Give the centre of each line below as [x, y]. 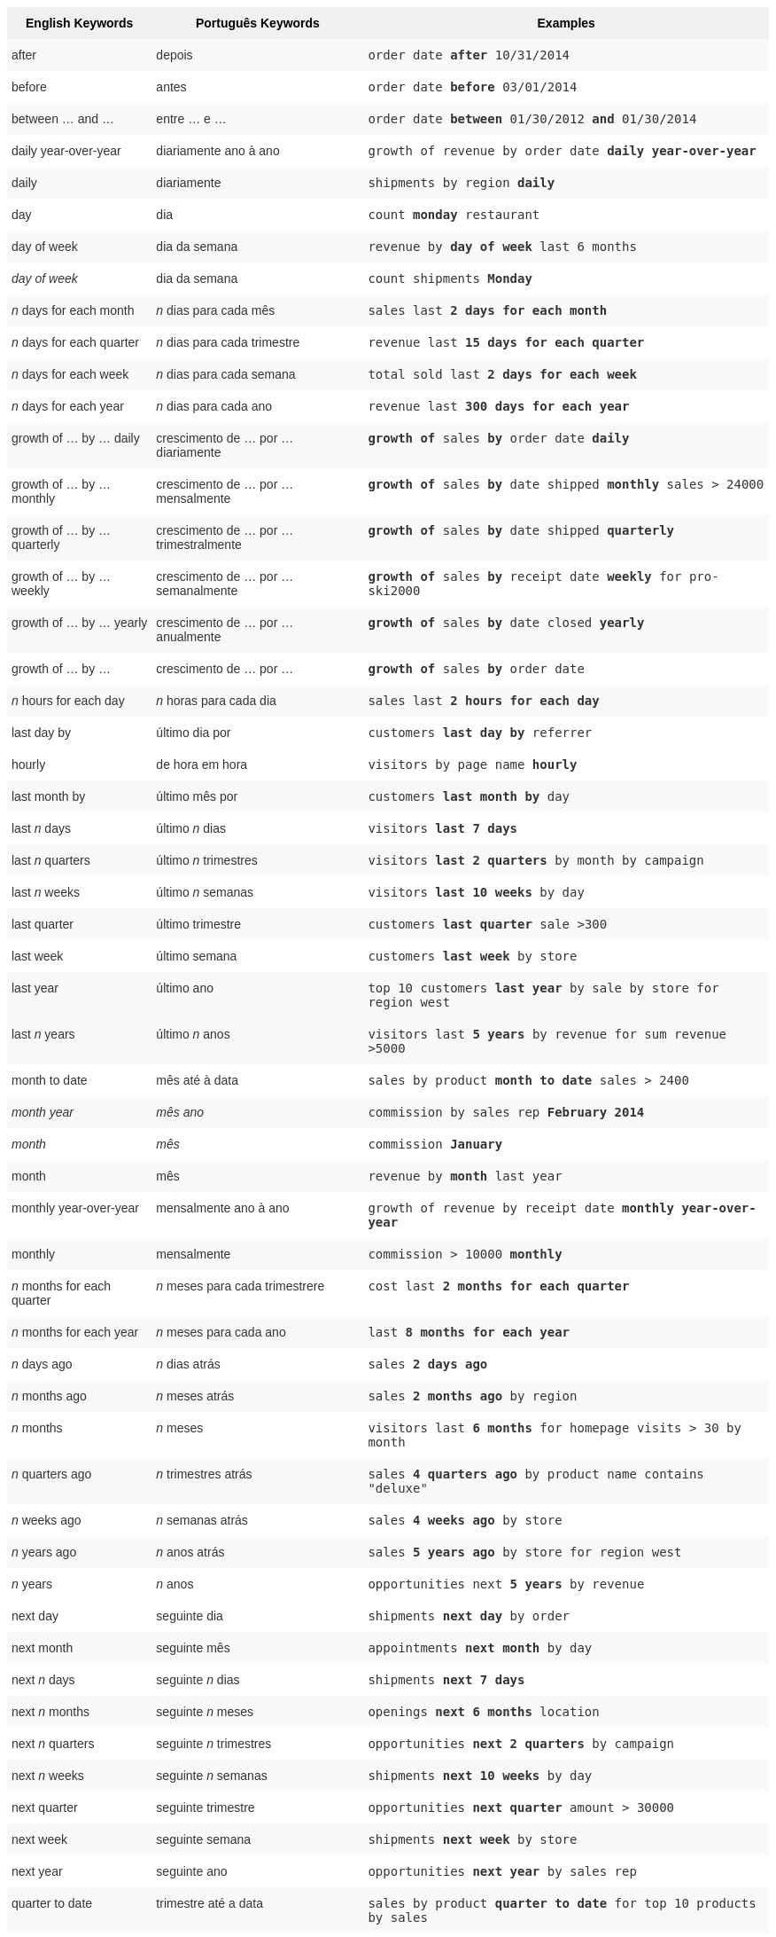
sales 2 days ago [428, 1364]
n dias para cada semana [226, 374]
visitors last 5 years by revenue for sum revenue [547, 1034]
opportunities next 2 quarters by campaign [521, 1744]
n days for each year [68, 406]
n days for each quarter [75, 342]
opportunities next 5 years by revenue [506, 1584]
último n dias [191, 828]
